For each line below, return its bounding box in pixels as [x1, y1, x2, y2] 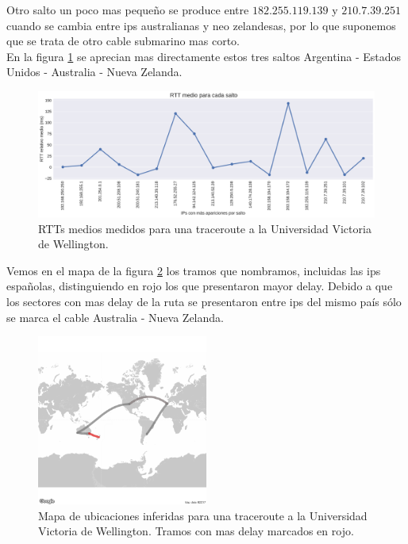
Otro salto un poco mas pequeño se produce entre [6, 2, 249, 17]
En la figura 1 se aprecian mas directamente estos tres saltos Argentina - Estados [6, 48, 402, 64]
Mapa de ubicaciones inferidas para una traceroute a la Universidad [38, 507, 368, 523]
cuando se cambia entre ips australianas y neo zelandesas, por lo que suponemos [6, 17, 396, 33]
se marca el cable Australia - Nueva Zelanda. [6, 308, 224, 325]
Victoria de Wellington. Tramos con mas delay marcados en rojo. [38, 523, 354, 539]
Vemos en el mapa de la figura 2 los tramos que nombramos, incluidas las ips [6, 262, 381, 278]
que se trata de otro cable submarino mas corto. [6, 33, 240, 49]
